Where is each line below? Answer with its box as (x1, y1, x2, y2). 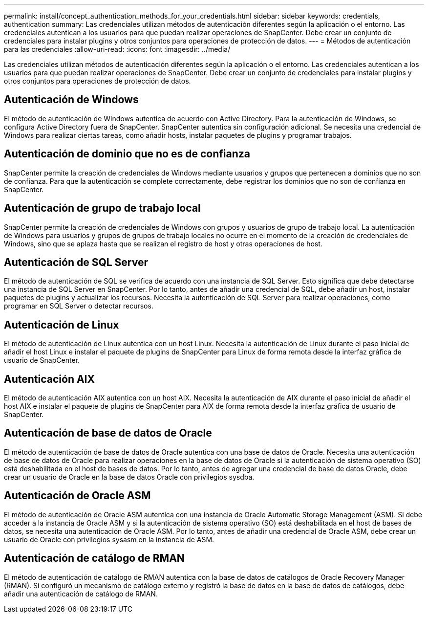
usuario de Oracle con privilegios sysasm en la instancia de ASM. (4, 535, 214, 544)
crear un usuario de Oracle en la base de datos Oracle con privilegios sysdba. (4, 472, 255, 481)
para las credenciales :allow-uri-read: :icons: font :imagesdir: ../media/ (4, 45, 231, 53)
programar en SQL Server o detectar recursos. (4, 302, 153, 310)
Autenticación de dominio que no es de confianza (4, 148, 250, 160)
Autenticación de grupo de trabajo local (4, 202, 201, 215)
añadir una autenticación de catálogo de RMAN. (4, 589, 158, 598)
